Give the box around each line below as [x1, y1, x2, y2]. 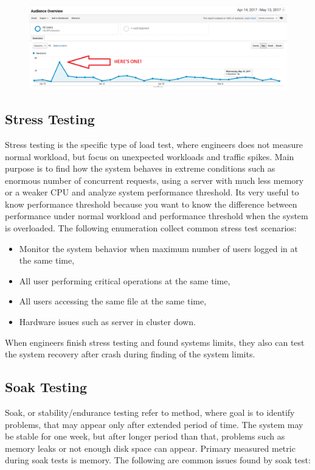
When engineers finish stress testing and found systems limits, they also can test [5, 335, 305, 348]
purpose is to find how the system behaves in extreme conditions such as [5, 162, 275, 175]
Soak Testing [5, 377, 87, 396]
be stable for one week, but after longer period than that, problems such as [5, 430, 285, 443]
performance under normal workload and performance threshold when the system [5, 209, 308, 222]
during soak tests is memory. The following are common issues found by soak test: [5, 454, 311, 466]
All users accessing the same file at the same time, [19, 295, 207, 307]
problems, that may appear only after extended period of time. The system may [5, 418, 303, 430]
